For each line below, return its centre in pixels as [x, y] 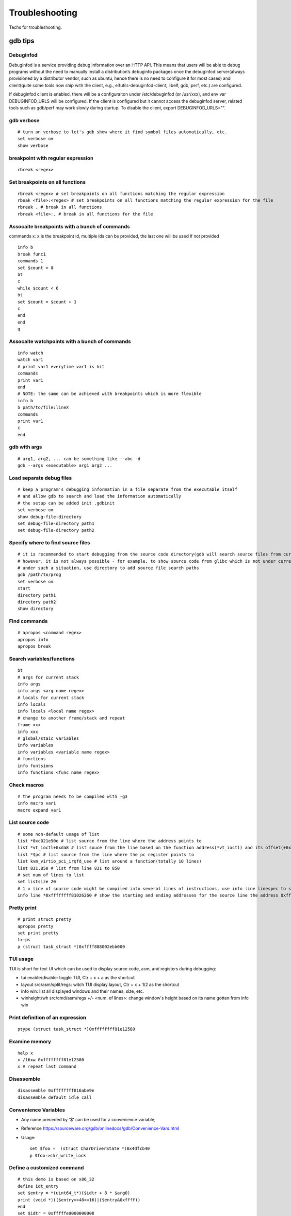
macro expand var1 [40, 810]
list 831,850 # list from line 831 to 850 [69, 868]
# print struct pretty [45, 920]
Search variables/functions [42, 659]
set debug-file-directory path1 [56, 523]
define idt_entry [38, 1186]
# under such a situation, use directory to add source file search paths [108, 568]
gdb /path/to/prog [40, 575]
